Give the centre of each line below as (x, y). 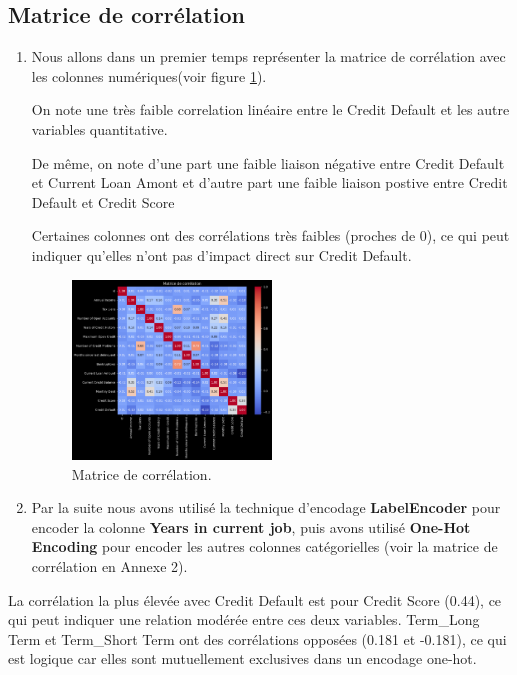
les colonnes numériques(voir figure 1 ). (149, 75)
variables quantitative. (99, 128)
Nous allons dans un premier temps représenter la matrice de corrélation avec (268, 56)
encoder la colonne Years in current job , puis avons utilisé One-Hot (251, 526)
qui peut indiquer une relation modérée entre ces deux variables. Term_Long (244, 619)
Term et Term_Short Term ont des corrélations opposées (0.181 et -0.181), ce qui (257, 638)
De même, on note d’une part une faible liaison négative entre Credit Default (268, 162)
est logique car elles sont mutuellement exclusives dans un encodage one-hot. (242, 658)
